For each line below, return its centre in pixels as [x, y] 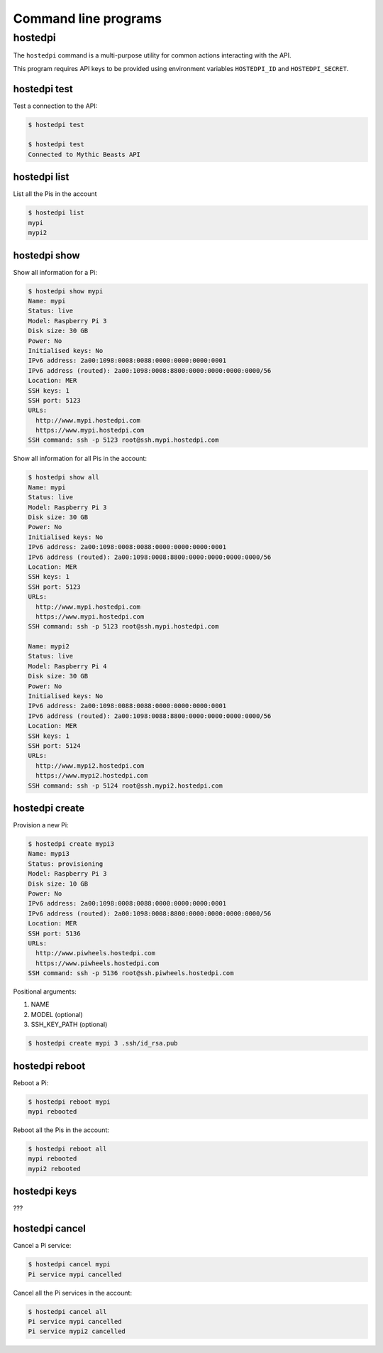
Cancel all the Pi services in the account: [73, 1293]
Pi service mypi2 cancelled [77, 1331]
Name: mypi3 [49, 854]
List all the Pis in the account [55, 194]
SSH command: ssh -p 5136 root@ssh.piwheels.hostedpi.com [131, 973]
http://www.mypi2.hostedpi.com [90, 766]
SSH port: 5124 [54, 745]
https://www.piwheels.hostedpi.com [98, 963]
